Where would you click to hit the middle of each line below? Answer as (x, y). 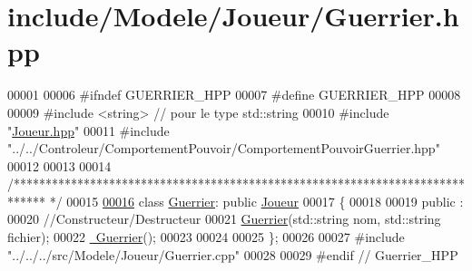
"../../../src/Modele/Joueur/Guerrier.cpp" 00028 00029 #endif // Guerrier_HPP (233, 254)
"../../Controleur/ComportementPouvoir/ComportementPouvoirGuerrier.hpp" (224, 148)
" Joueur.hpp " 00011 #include (88, 130)
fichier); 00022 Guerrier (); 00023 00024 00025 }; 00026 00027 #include (206, 237)
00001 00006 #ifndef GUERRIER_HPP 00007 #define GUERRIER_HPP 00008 (234, 95)
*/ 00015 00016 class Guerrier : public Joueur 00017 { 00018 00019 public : (256, 201)
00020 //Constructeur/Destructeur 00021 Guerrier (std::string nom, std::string (224, 219)
